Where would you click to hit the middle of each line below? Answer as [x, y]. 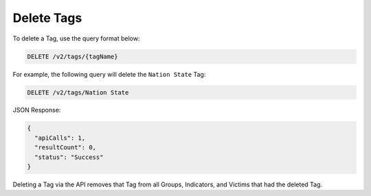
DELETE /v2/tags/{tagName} [72, 56]
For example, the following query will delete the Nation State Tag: [109, 74]
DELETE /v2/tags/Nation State [78, 92]
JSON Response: [37, 110]
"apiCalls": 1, [60, 138]
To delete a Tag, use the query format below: [76, 38]
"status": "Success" [69, 157]
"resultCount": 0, [65, 148]
